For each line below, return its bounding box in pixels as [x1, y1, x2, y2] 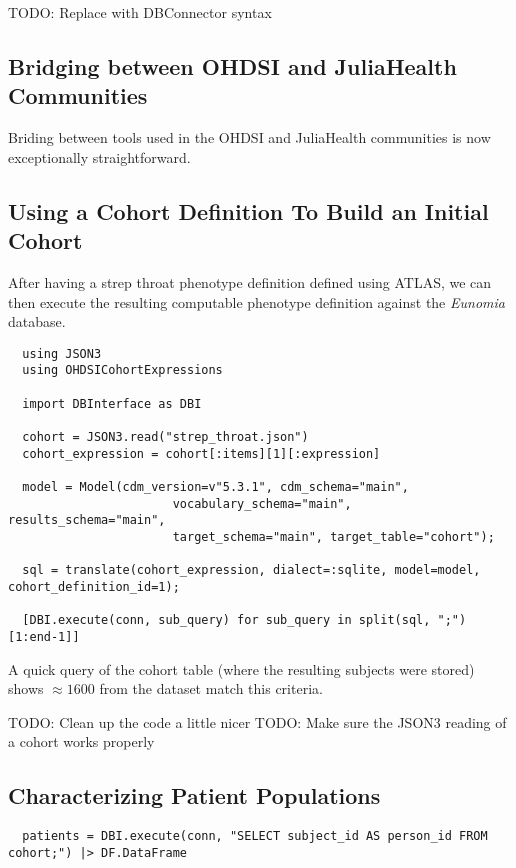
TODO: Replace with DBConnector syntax [8, 2, 272, 22]
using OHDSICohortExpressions [22, 363, 223, 378]
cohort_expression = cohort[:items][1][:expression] [22, 446, 381, 461]
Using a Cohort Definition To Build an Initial [8, 195, 489, 226]
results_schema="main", [8, 513, 166, 528]
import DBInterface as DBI [22, 396, 202, 411]
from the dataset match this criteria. [99, 678, 323, 699]
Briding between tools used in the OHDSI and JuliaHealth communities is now [8, 127, 491, 148]
